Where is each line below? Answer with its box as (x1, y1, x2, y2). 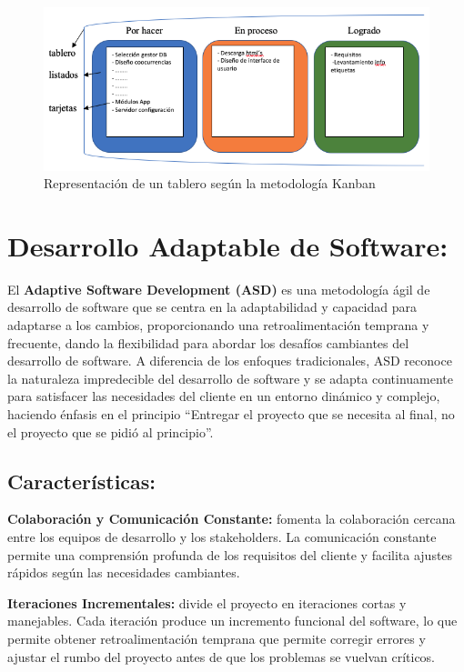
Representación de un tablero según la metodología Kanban (44, 174, 376, 193)
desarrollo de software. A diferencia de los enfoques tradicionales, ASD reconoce (7, 351, 452, 370)
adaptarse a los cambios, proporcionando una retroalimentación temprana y (7, 316, 429, 335)
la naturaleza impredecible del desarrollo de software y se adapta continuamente (7, 368, 454, 387)
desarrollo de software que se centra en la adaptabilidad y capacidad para (7, 297, 417, 316)
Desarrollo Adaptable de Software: (7, 226, 449, 264)
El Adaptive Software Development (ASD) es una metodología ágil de (7, 279, 430, 298)
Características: (7, 466, 156, 495)
